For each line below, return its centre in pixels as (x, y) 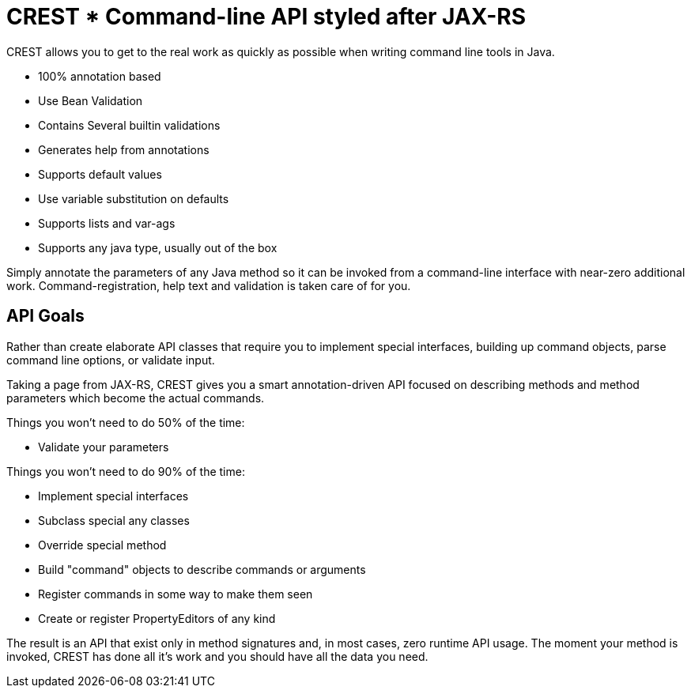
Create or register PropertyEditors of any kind (157, 618)
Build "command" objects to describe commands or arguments (202, 569)
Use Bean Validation (91, 100)
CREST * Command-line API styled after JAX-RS (266, 17)
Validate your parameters (104, 447)
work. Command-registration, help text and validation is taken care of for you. (209, 285)
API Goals (45, 316)
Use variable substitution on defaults (134, 198)
